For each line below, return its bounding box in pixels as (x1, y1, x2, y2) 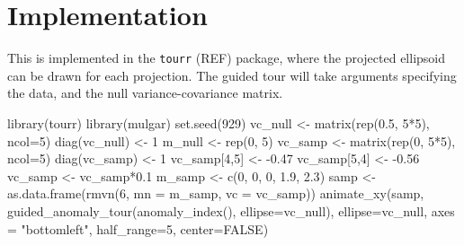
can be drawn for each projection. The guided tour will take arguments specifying (7, 66, 457, 84)
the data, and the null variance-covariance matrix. (7, 83, 283, 102)
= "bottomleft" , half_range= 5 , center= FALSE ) (7, 219, 269, 238)
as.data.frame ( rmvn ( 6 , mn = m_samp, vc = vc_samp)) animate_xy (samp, (7, 184, 424, 203)
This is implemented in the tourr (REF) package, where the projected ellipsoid (7, 48, 446, 67)
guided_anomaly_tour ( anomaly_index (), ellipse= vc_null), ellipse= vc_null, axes (7, 201, 455, 220)
